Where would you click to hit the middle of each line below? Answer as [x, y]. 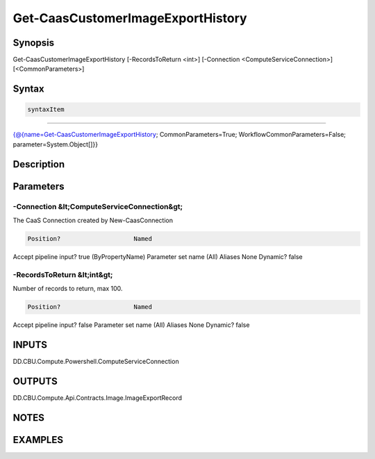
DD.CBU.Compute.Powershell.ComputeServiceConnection [96, 361]
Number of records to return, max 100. [68, 289]
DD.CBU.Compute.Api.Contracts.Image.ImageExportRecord [98, 398]
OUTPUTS [35, 381]
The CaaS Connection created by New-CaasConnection [93, 220]
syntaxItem [46, 110]
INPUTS [30, 345]
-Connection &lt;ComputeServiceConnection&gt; [98, 206]
